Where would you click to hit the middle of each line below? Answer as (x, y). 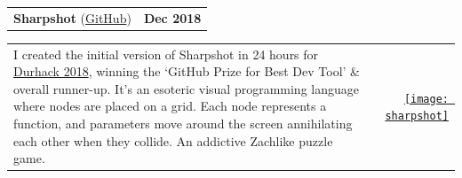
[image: (426, 99)
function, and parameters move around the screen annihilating (183, 123)
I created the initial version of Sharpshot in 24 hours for (166, 54)
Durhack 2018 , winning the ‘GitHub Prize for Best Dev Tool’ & (187, 71)
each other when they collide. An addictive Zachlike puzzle (173, 140)
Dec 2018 (172, 17)
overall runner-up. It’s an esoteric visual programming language (186, 88)
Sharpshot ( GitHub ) (72, 17)
